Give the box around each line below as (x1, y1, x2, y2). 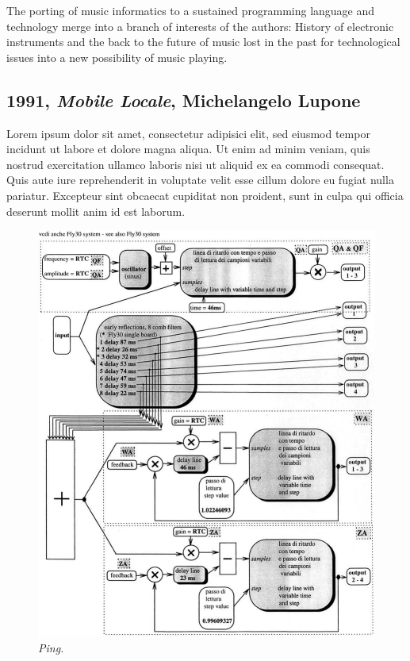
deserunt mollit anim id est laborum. (6, 202, 186, 219)
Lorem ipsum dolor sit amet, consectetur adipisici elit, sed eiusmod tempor (6, 125, 370, 141)
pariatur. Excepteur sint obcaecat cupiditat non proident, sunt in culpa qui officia (6, 186, 404, 203)
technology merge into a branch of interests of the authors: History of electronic (6, 17, 394, 34)
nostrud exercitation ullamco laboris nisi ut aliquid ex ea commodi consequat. (6, 156, 385, 172)
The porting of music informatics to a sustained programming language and (6, 2, 375, 18)
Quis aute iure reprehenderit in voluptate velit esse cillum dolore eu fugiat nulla (6, 171, 394, 188)
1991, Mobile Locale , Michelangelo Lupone (6, 87, 361, 112)
